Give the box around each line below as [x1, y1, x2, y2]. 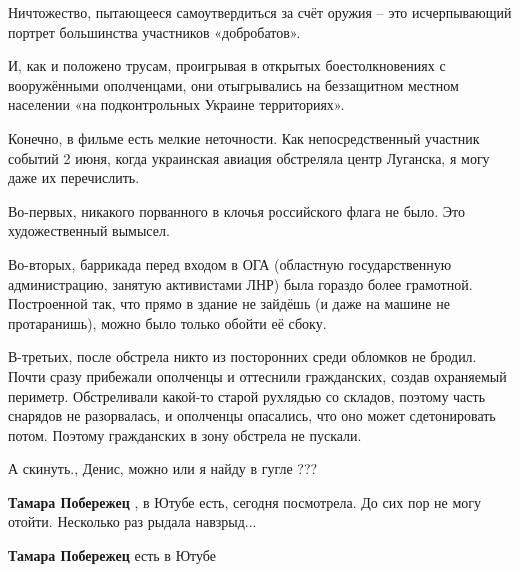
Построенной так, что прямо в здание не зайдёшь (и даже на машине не [8, 293, 450, 314]
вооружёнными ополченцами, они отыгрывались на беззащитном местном [8, 74, 459, 95]
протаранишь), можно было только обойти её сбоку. [8, 312, 327, 333]
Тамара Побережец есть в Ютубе [8, 545, 216, 566]
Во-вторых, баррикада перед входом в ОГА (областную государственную [8, 253, 452, 274]
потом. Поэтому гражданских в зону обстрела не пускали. [8, 424, 362, 445]
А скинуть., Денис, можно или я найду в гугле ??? [8, 458, 318, 479]
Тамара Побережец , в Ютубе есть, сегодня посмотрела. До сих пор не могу [8, 491, 482, 512]
